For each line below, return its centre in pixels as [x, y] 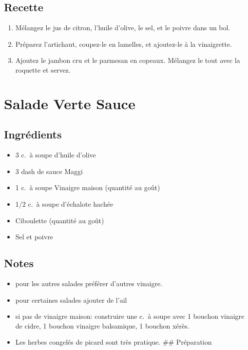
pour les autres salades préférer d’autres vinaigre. [89, 283]
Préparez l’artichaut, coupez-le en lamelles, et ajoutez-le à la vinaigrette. [124, 44]
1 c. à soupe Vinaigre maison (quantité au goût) [88, 187]
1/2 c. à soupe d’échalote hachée [64, 204]
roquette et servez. [43, 69]
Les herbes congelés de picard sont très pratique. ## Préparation [114, 342]
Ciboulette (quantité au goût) [60, 220]
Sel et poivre [34, 237]
